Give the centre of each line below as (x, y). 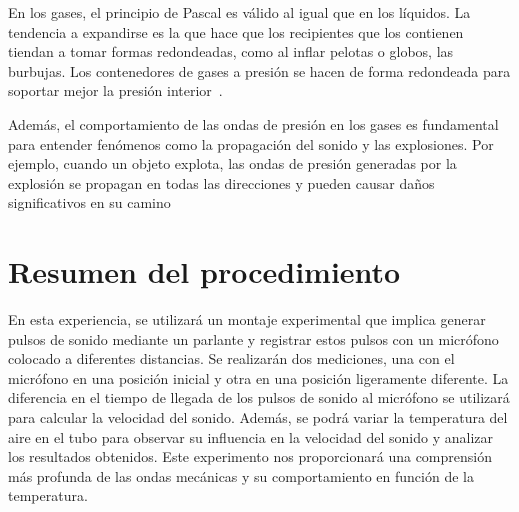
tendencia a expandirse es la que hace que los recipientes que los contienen (236, 31)
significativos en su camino (89, 202)
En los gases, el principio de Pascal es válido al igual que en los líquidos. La (239, 12)
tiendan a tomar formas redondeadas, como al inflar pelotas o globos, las (231, 51)
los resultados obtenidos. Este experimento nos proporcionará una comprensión (250, 456)
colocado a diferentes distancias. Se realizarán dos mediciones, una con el (231, 358)
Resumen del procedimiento (204, 271)
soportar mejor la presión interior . (115, 90)
